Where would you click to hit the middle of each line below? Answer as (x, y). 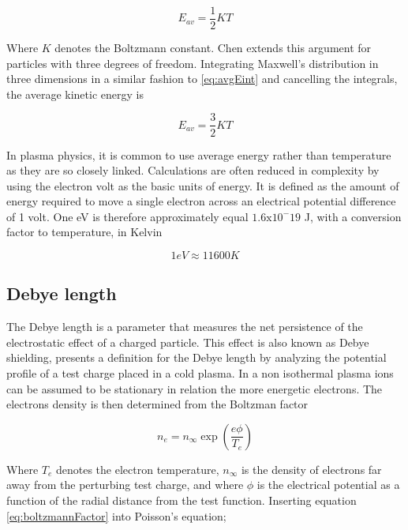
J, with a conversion (353, 216)
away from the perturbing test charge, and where (125, 485)
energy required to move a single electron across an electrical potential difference (201, 201)
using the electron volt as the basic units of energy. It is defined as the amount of (203, 185)
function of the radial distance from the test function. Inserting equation (182, 500)
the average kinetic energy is (75, 94)
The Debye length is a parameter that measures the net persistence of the (185, 327)
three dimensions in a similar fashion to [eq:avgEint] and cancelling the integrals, (202, 79)
